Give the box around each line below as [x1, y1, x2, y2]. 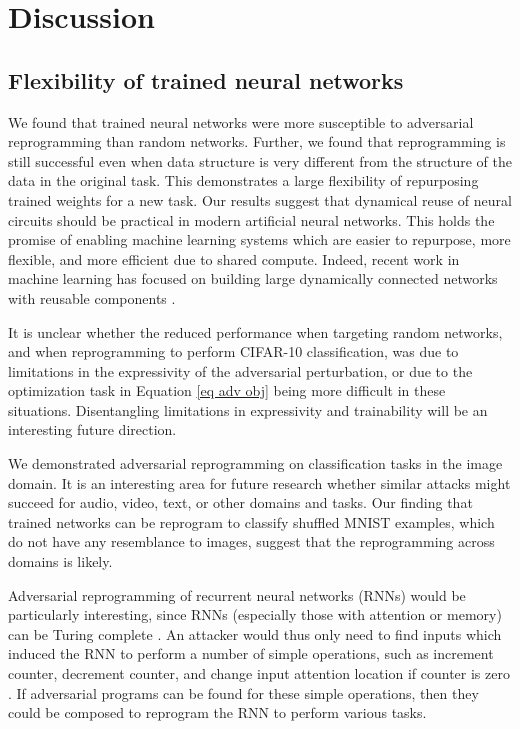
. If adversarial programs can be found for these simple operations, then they [8, 682, 479, 703]
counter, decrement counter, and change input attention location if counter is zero [8, 663, 510, 684]
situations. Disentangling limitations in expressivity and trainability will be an [8, 399, 488, 420]
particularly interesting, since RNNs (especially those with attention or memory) [8, 604, 502, 625]
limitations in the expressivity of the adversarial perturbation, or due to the [8, 360, 473, 381]
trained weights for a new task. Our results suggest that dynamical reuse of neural [8, 189, 512, 210]
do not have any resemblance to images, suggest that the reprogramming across [8, 531, 495, 552]
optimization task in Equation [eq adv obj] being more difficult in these [8, 380, 446, 401]
